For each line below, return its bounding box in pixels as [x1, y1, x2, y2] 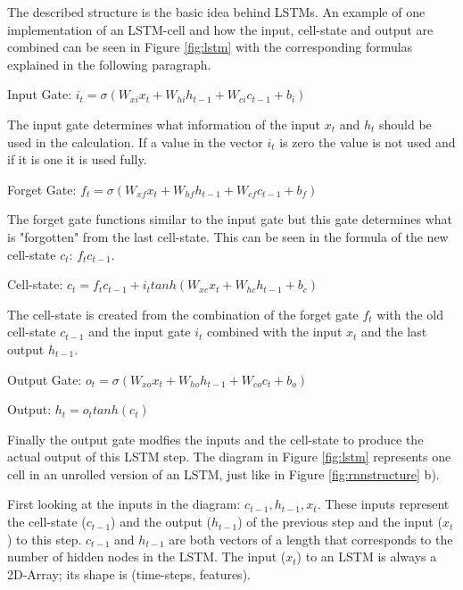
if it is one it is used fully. [7, 150, 147, 169]
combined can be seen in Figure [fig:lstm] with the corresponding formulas [7, 37, 413, 56]
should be [378, 114, 432, 133]
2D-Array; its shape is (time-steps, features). [7, 564, 251, 583]
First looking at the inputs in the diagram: [7, 494, 241, 513]
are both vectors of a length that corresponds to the [169, 529, 453, 548]
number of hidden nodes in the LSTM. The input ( [7, 547, 286, 566]
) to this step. [7, 529, 82, 548]
